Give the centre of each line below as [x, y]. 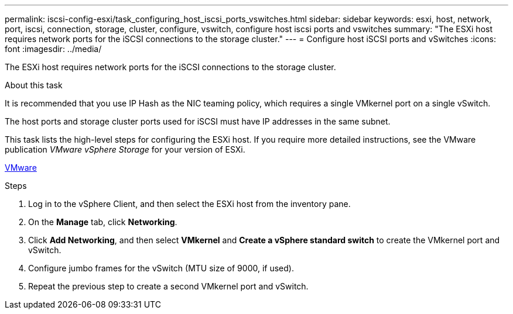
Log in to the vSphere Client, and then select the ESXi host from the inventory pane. [189, 204]
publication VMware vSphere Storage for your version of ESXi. [125, 149]
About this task [34, 85]
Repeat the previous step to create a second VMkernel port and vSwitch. [168, 286]
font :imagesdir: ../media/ [53, 49]
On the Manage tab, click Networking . [103, 222]
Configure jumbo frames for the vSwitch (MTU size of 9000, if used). [161, 268]
